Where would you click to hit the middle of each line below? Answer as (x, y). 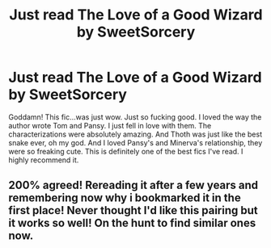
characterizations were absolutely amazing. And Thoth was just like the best (135, 134)
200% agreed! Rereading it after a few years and (133, 185)
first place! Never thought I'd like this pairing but (133, 210)
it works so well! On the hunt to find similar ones (132, 223)
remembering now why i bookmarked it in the (125, 198)
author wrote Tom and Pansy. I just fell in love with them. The (110, 125)
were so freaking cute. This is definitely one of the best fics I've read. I (126, 151)
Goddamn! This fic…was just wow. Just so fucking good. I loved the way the (135, 117)
